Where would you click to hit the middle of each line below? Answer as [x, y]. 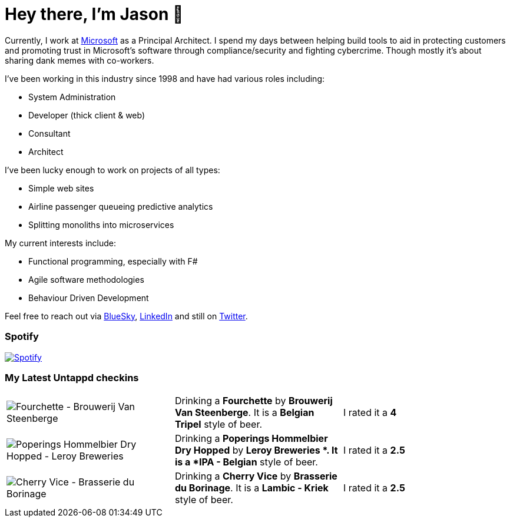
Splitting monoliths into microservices [101, 224]
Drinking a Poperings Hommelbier [251, 439]
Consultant [49, 133]
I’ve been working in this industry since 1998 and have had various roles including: [165, 78]
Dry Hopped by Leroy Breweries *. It [256, 450]
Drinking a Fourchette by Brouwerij [254, 401]
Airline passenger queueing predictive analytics [121, 206]
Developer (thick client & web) [87, 115]
